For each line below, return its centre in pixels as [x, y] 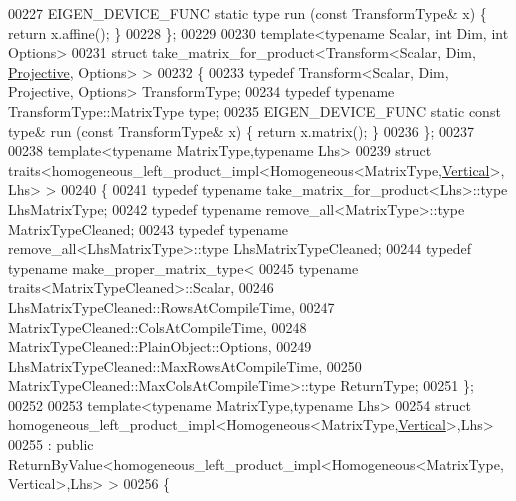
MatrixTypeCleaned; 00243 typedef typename [148, 228]
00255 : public [51, 444]
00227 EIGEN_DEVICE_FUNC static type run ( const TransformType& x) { [247, 13]
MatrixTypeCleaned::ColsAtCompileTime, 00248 [157, 326]
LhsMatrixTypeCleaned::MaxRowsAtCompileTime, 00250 [185, 365]
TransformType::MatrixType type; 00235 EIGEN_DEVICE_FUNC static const [254, 110]
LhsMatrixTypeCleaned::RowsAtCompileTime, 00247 [171, 306]
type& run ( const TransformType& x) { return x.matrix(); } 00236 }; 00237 [241, 130]
